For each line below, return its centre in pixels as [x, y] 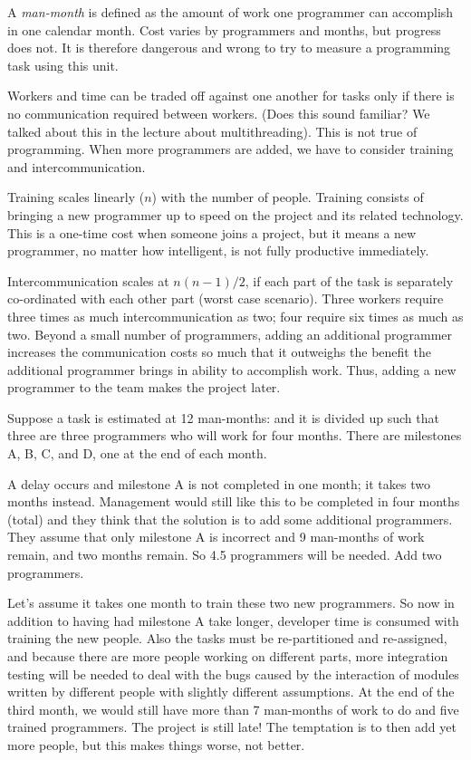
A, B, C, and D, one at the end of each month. [137, 453]
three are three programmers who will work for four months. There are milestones [235, 435]
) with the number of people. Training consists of [288, 197]
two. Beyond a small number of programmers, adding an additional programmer [230, 334]
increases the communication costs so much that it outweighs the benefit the [219, 352]
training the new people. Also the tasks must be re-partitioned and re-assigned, [227, 638]
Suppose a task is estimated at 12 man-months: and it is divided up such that [223, 417]
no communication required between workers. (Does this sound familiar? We [219, 113]
